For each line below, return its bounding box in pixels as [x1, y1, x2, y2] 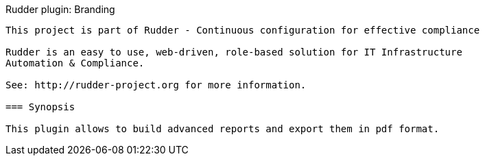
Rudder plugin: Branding [5, 3, 115, 15]
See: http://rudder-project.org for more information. [5, 79, 307, 90]
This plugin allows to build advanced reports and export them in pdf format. [5, 123, 440, 134]
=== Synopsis [5, 101, 75, 112]
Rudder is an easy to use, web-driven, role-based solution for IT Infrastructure [5, 47, 462, 58]
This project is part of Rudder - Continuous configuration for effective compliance [5, 25, 480, 36]
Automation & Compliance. [5, 58, 145, 69]
